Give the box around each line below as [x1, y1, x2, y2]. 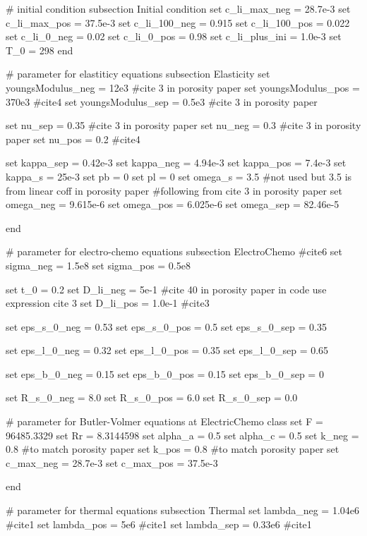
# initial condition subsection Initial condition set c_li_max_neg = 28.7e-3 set [6, 1, 351, 16]
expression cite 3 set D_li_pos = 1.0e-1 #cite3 [6, 296, 210, 310]
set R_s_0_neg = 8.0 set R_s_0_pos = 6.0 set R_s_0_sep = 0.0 [6, 390, 298, 405]
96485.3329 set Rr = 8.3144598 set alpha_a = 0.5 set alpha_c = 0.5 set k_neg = [6, 427, 359, 442]
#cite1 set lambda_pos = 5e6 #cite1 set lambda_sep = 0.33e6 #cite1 [6, 516, 312, 531]
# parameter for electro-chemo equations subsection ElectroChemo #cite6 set [6, 244, 343, 259]
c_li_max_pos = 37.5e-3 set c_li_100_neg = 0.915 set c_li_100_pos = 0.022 [6, 15, 350, 30]
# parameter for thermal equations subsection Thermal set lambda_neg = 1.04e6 [6, 503, 359, 518]
